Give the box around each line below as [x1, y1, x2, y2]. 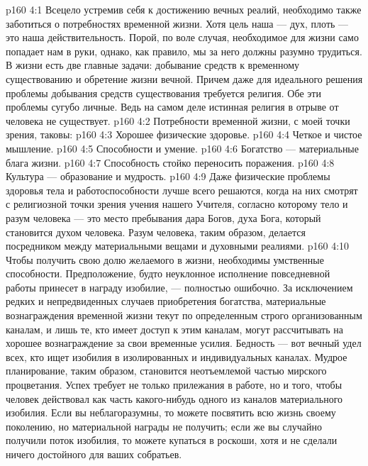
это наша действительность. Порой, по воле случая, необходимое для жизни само [6, 30, 359, 45]
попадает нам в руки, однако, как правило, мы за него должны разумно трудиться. [6, 43, 362, 58]
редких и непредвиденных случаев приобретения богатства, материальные [6, 294, 326, 309]
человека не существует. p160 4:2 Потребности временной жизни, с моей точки [6, 113, 350, 128]
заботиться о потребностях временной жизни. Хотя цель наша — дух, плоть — [6, 16, 349, 30]
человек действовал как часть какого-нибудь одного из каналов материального [6, 391, 343, 406]
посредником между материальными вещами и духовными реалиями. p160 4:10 [6, 238, 350, 253]
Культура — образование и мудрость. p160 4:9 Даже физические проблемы [6, 169, 330, 184]
